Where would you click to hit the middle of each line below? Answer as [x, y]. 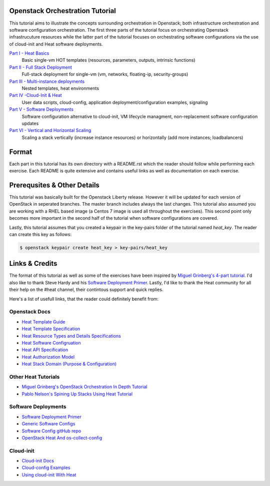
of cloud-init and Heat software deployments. [56, 44]
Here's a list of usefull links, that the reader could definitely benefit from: [84, 299]
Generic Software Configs [48, 424]
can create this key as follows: [40, 234]
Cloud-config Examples [46, 468]
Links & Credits [33, 264]
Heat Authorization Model [48, 357]
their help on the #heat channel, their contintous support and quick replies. [86, 290]
